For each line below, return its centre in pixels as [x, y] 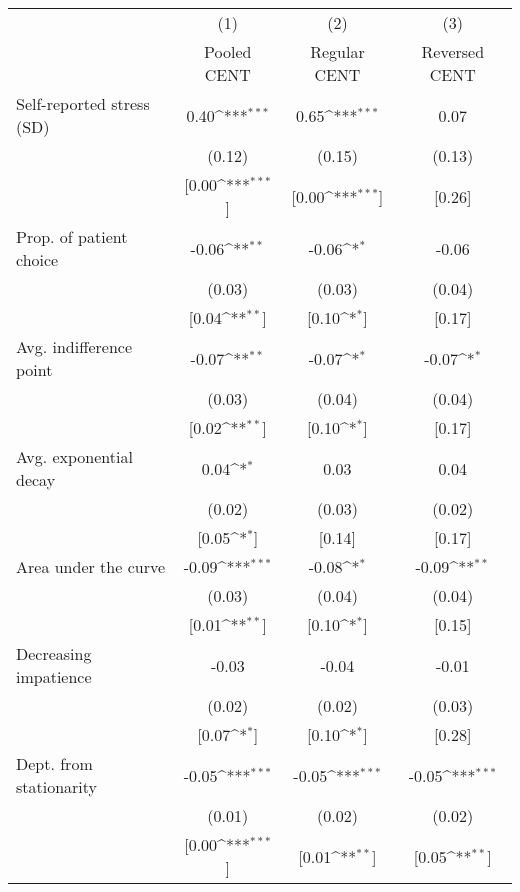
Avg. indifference [74, 346]
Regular [337, 51]
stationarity [57, 786]
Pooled [228, 51]
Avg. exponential [74, 456]
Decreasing [54, 653]
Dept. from [54, 763]
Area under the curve [91, 566]
